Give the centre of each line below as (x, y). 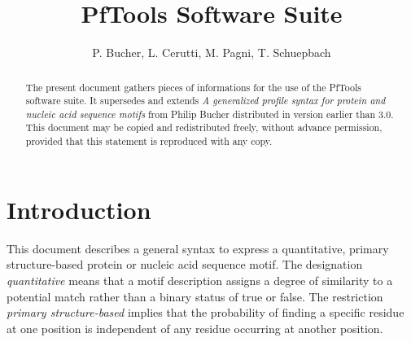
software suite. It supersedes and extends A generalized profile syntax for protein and (205, 101)
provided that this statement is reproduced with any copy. (149, 141)
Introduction (79, 209)
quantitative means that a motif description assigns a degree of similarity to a (200, 280)
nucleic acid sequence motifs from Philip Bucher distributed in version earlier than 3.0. (210, 114)
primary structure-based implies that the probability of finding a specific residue (205, 312)
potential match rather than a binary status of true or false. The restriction (195, 296)
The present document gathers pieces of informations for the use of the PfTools (194, 87)
